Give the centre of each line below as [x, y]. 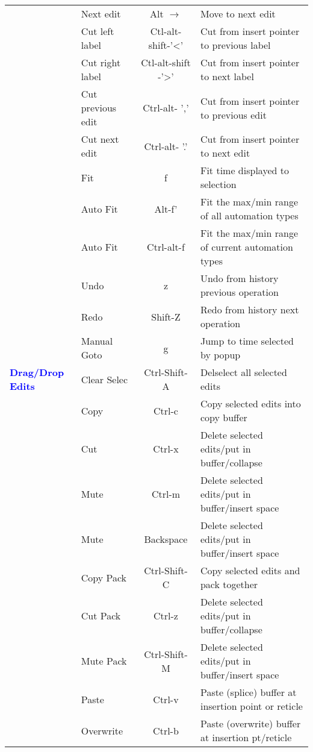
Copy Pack [104, 577]
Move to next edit [238, 14]
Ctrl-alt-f [166, 247]
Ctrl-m [166, 494]
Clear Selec [104, 379]
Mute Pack [104, 661]
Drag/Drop [37, 372]
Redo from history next [249, 309]
